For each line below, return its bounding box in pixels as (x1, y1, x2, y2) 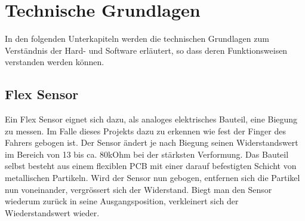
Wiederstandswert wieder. (5, 206, 100, 219)
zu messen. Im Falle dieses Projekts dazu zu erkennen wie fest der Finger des (5, 124, 286, 137)
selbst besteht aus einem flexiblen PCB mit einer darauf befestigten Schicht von (5, 159, 297, 172)
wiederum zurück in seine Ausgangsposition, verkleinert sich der (5, 195, 239, 207)
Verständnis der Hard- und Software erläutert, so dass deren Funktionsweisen (5, 44, 288, 56)
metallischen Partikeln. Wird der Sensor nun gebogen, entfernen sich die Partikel (5, 171, 300, 184)
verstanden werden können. (5, 56, 104, 68)
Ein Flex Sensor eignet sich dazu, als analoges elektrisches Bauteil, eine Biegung (5, 113, 298, 125)
